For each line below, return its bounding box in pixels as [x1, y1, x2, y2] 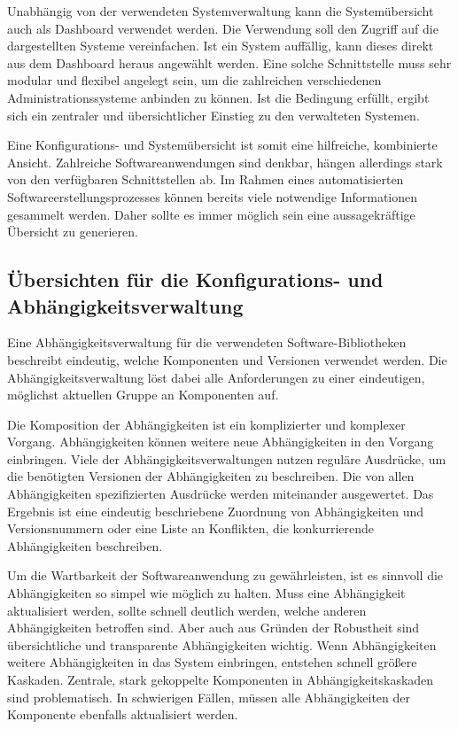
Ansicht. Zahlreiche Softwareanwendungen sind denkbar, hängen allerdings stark [7, 152, 443, 171]
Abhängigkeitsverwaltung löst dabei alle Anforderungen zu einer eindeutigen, [7, 368, 425, 386]
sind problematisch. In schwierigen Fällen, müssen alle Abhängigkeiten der [7, 687, 411, 706]
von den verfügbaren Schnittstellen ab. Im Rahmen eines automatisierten [7, 170, 404, 189]
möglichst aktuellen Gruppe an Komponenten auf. [7, 385, 279, 404]
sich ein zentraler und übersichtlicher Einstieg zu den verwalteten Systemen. [7, 105, 420, 124]
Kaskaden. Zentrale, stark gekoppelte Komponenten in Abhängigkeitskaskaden [7, 671, 434, 688]
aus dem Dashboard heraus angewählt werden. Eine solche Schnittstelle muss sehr [7, 53, 452, 72]
